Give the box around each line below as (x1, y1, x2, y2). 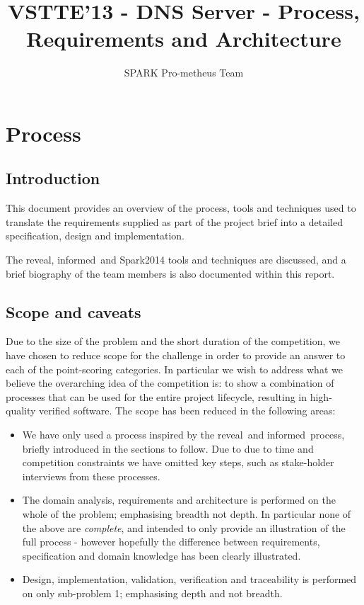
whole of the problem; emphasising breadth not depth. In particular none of (22, 507, 351, 521)
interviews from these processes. (22, 468, 160, 483)
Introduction (6, 167, 100, 189)
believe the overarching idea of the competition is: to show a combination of (6, 375, 334, 390)
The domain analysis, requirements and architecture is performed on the (22, 492, 336, 507)
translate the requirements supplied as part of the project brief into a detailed (6, 214, 343, 229)
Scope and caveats (6, 300, 141, 322)
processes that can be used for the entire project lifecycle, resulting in (6, 389, 307, 404)
